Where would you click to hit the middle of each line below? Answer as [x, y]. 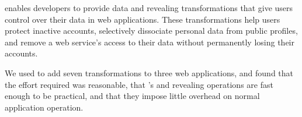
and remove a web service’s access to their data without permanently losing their [150, 42]
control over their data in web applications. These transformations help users [143, 19]
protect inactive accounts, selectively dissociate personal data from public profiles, [151, 31]
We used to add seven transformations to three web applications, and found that [149, 72]
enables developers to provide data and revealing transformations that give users [149, 8]
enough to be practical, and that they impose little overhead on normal [132, 96]
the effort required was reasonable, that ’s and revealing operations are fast [139, 84]
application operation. [44, 107]
